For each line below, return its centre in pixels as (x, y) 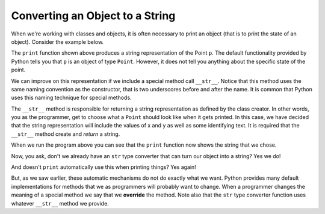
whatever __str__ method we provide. (60, 203)
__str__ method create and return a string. (66, 134)
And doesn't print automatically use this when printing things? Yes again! (104, 167)
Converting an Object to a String (93, 16)
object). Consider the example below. (57, 41)
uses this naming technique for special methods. (71, 98)
